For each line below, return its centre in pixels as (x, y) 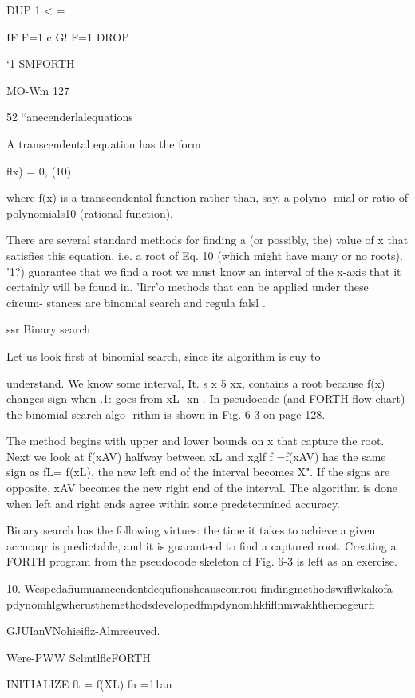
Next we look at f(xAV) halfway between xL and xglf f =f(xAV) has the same (196, 456)
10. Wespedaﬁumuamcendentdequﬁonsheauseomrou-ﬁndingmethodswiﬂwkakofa (200, 588)
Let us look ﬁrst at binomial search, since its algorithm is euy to (164, 355)
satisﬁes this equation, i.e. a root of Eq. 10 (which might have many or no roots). (205, 255)
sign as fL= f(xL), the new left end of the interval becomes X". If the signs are (198, 472)
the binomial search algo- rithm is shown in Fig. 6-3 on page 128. (166, 414)
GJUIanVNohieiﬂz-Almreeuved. (83, 631)
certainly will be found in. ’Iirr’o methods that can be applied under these (188, 287)
